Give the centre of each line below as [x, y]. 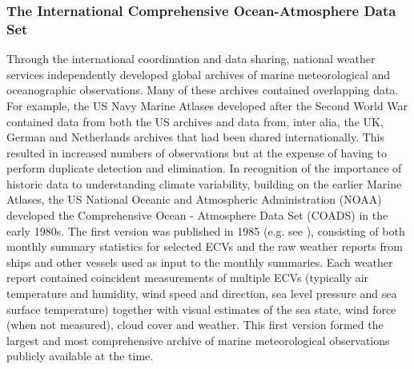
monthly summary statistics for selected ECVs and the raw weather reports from [205, 246]
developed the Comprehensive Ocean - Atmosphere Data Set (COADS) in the [197, 215]
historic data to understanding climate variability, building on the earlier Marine [204, 183]
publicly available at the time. [80, 356]
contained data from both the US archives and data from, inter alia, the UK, [195, 121]
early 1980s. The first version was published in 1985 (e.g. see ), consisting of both [206, 230]
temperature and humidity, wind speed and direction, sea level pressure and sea [202, 294]
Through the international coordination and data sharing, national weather [191, 59]
